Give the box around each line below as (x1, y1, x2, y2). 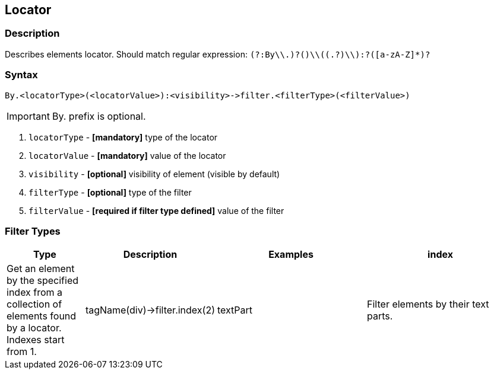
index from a (7, 286, 63, 299)
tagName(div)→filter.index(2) (85, 304, 215, 317)
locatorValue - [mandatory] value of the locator (28, 150, 226, 161)
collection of (7, 298, 62, 311)
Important (7, 110, 50, 122)
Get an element (7, 263, 75, 275)
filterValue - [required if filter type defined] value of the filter (28, 205, 284, 216)
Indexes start (7, 334, 65, 346)
